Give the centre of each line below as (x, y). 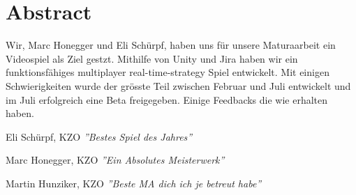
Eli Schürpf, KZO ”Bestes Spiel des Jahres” (99, 136)
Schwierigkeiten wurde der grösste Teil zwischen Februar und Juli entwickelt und (178, 85)
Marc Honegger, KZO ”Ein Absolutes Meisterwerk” (115, 160)
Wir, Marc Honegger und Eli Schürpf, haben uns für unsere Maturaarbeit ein (171, 45)
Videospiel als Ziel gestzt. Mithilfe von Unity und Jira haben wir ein (152, 58)
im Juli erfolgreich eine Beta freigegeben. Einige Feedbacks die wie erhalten (167, 99)
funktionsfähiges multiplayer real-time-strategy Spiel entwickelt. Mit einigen (168, 72)
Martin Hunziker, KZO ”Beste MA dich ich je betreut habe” (134, 183)
